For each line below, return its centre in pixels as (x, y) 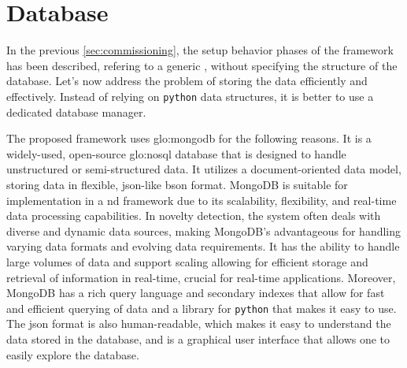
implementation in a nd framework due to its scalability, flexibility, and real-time (202, 200)
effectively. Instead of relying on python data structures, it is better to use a (190, 96)
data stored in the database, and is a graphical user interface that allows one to (198, 338)
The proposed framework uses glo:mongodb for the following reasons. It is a (189, 138)
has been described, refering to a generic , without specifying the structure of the (202, 65)
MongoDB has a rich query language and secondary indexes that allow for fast (196, 293)
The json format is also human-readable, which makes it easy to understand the (199, 323)
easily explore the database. (73, 354)
